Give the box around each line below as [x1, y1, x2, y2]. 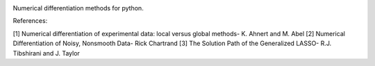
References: [12, 17, 48, 25]
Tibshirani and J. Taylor [12, 49, 80, 57]
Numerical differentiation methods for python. [12, 4, 144, 12]
